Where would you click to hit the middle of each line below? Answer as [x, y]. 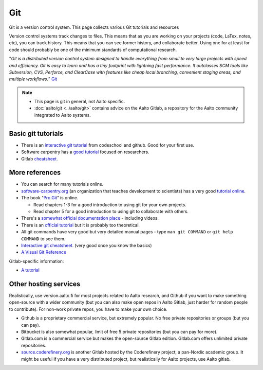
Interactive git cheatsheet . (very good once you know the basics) [86, 245]
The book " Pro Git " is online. [50, 198]
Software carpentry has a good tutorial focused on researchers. [85, 152]
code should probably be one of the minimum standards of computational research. [93, 50]
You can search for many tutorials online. [62, 184]
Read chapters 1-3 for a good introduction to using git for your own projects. [110, 205]
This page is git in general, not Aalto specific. [80, 102]
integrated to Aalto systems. [63, 115]
